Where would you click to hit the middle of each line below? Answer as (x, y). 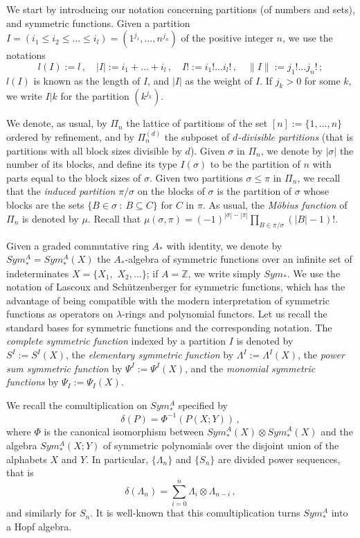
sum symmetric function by (64, 368)
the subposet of (197, 136)
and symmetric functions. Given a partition (98, 23)
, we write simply (224, 273)
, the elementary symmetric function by (150, 355)
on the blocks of (171, 191)
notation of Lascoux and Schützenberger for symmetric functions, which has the (176, 287)
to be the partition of (255, 164)
